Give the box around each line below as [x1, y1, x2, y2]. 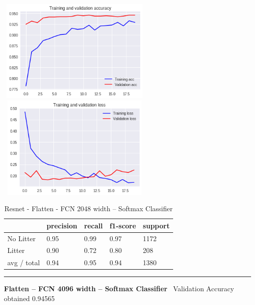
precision [47, 220, 77, 230]
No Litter [7, 233, 36, 243]
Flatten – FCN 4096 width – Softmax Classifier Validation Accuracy [4, 283, 234, 294]
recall [84, 220, 103, 230]
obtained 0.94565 [4, 293, 55, 303]
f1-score [109, 220, 136, 230]
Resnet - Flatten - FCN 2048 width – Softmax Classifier [4, 203, 173, 214]
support [143, 220, 170, 230]
